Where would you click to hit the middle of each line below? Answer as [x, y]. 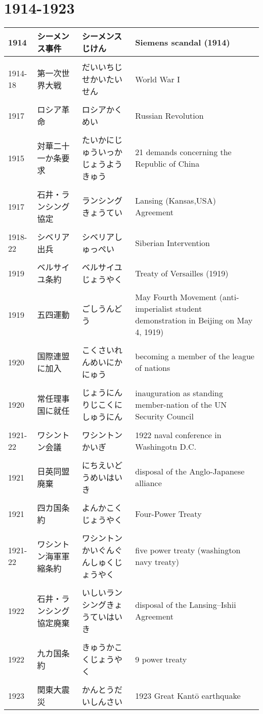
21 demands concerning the [183, 152]
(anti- [229, 297]
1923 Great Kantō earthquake [188, 695]
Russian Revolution [169, 115]
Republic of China [167, 164]
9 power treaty [161, 659]
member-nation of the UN [181, 404]
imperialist [154, 309]
